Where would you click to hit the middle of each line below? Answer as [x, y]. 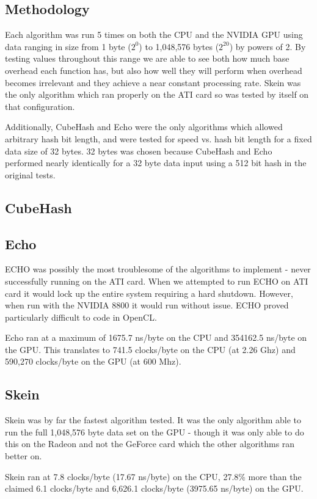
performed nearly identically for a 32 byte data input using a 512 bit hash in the [156, 163]
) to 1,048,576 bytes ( [179, 46]
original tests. [30, 174]
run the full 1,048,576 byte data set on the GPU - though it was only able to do [155, 432]
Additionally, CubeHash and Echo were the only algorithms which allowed [144, 127]
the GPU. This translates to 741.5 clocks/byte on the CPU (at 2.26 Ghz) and [150, 349]
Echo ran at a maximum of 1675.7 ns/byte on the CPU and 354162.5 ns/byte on [156, 337]
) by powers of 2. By [268, 46]
